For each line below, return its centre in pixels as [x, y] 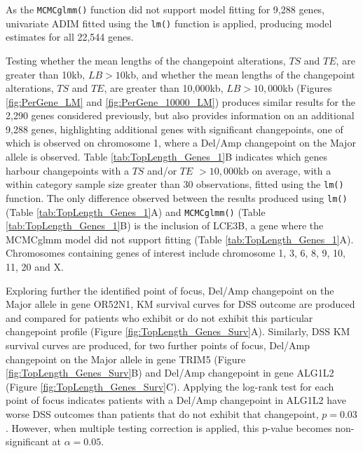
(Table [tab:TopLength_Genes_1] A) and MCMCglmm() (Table [136, 211]
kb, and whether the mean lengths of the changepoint [240, 74]
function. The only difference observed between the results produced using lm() [177, 197]
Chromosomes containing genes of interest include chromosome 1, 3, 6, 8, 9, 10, [176, 253]
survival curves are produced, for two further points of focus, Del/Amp [158, 345]
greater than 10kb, [46, 74]
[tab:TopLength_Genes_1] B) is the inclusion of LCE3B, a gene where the [165, 225]
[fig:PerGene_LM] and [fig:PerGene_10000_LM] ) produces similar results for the [180, 101]
